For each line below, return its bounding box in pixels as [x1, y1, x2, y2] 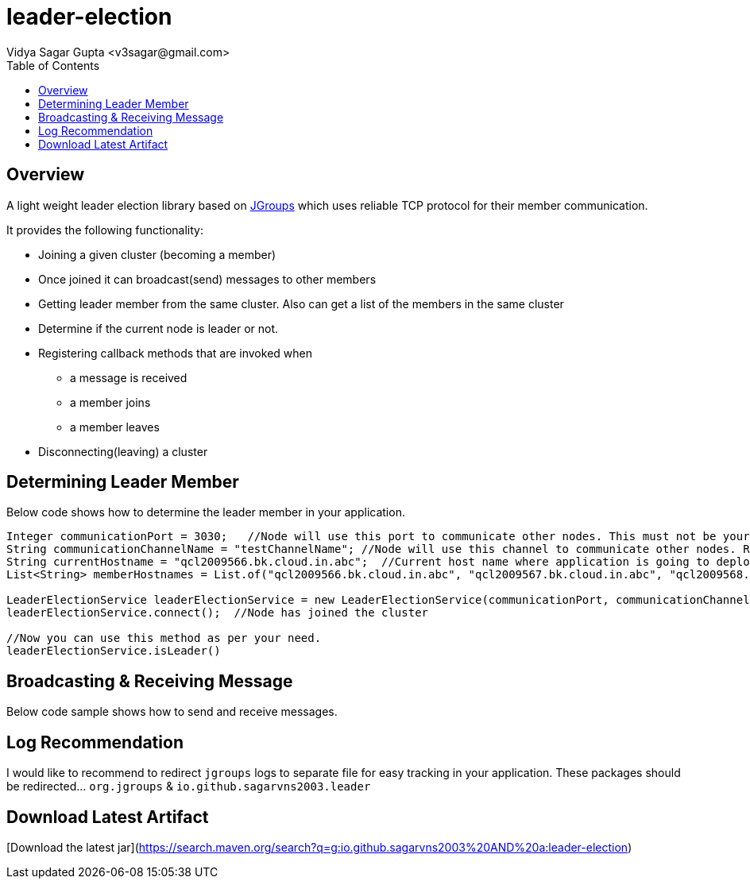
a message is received [70, 370, 187, 385]
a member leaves [70, 419, 160, 434]
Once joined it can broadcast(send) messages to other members [38, 272, 377, 286]
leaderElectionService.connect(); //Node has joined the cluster [6, 606, 429, 620]
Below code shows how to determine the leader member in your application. [6, 505, 405, 520]
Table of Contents [6, 58, 100, 72]
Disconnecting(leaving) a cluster [38, 444, 208, 458]
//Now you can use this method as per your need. [6, 632, 322, 645]
